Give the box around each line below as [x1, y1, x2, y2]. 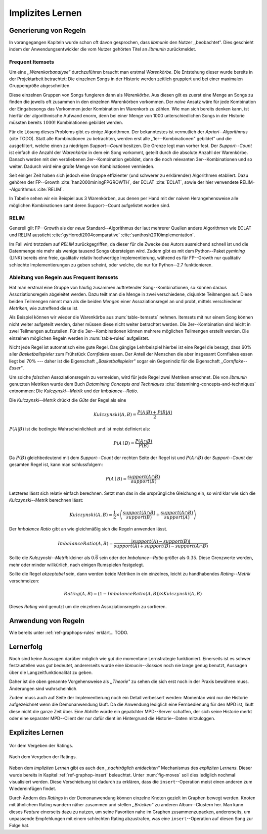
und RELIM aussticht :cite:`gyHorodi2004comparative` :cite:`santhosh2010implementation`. [9, 232, 195, 238]
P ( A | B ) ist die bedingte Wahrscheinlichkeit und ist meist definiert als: [9, 426, 150, 432]
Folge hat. [9, 823, 30, 829]
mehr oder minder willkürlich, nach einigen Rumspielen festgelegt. [9, 562, 144, 568]
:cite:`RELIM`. [37, 186, 64, 192]
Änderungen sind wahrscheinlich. [9, 685, 78, 691]
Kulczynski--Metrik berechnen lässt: [9, 497, 84, 503]
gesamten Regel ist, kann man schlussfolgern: [9, 462, 103, 468]
